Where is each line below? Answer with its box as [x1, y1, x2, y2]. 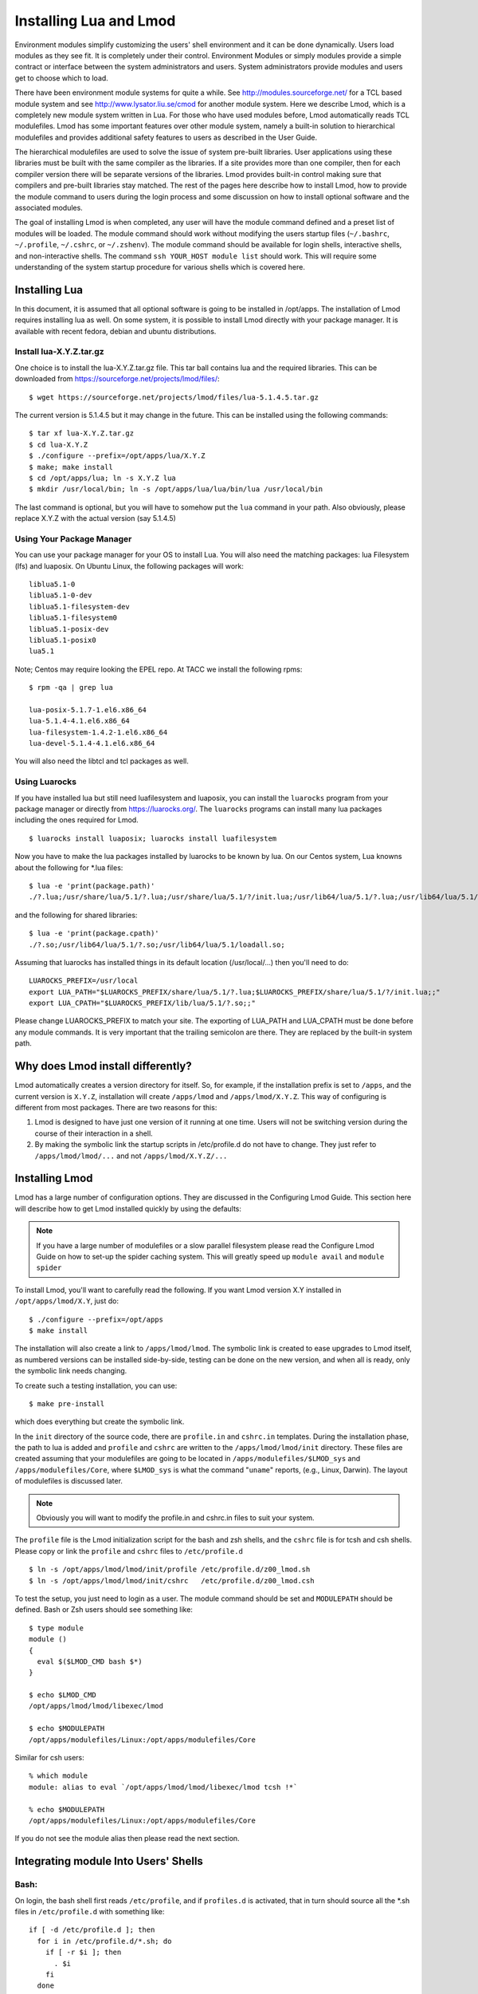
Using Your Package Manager [14, 533, 132, 544]
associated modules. [14, 203, 83, 213]
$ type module [29, 1623, 84, 1633]
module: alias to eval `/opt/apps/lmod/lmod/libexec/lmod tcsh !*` [29, 1783, 298, 1791]
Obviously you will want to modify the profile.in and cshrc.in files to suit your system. [36, 1513, 315, 1523]
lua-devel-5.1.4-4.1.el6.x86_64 [29, 739, 155, 748]
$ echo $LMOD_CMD [29, 1691, 96, 1700]
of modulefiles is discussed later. [14, 1476, 123, 1486]
